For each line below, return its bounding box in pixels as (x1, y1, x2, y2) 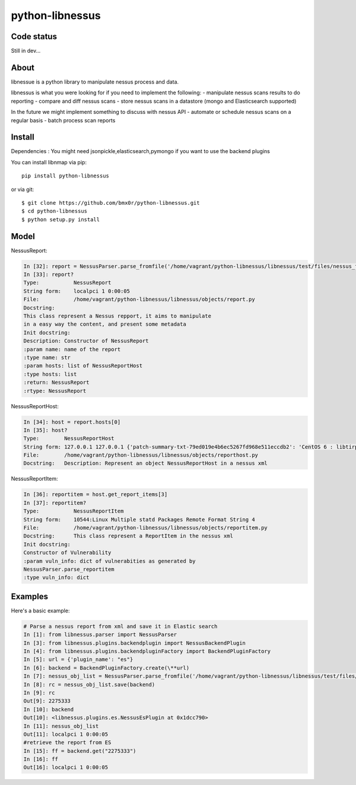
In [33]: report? (23, 271, 74, 278)
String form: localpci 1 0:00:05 (23, 288, 131, 294)
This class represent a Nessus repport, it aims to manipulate (23, 313, 212, 320)
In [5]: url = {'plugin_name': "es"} (23, 656, 133, 663)
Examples (11, 591, 49, 602)
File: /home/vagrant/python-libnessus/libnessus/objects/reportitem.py (23, 524, 268, 531)
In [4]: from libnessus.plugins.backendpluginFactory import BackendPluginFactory (23, 647, 271, 654)
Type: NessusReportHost (23, 435, 115, 442)
